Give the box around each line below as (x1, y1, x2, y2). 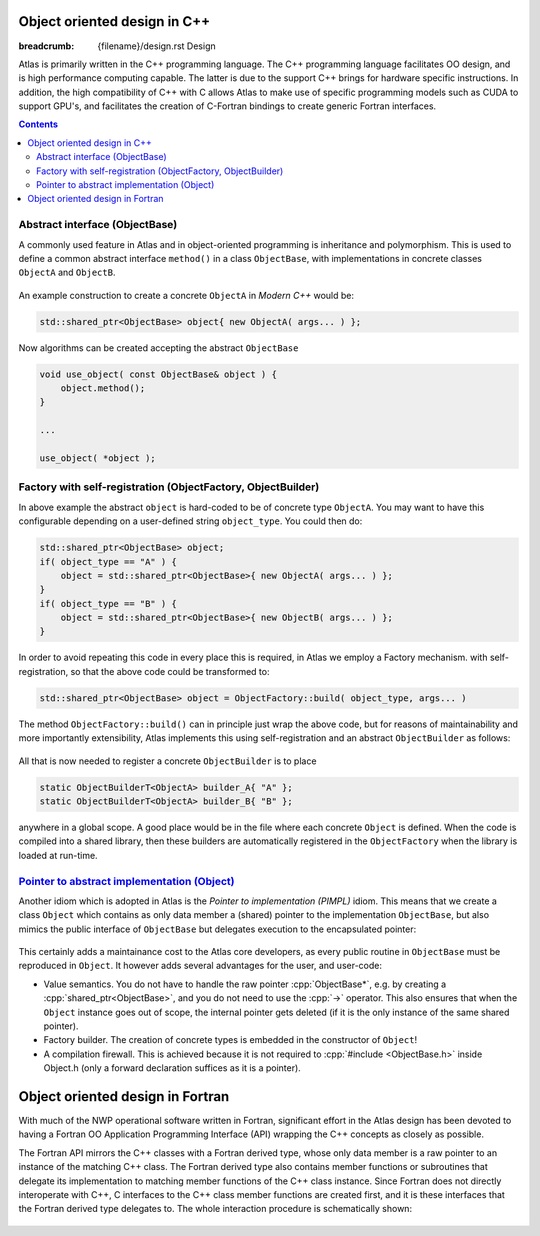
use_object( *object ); (39, 453, 157, 464)
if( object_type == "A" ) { (39, 556, 177, 567)
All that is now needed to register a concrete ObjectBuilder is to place (18, 755, 317, 767)
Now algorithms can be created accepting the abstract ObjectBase (18, 341, 299, 354)
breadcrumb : (18, 40, 75, 52)
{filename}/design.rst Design (97, 40, 216, 52)
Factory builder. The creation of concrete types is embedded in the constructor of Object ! (43, 1034, 418, 1046)
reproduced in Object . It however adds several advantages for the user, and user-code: (18, 960, 383, 972)
